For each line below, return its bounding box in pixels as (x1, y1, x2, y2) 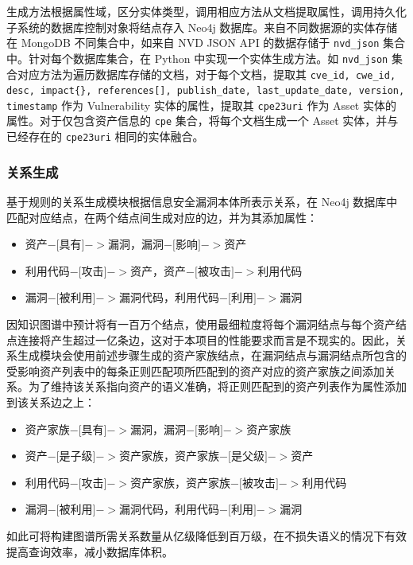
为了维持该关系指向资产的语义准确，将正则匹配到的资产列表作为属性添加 (28, 378, 407, 395)
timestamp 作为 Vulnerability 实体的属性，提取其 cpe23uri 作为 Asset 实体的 (6, 96, 396, 113)
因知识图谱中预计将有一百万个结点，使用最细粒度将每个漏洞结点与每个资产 (6, 315, 396, 332)
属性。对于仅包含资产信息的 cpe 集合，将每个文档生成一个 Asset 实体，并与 (6, 112, 399, 129)
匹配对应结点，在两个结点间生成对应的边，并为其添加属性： (6, 208, 318, 225)
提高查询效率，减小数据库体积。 (6, 543, 173, 559)
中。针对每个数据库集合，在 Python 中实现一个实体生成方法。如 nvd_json (6, 49, 388, 66)
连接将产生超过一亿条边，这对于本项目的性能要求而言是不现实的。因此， (17, 331, 396, 348)
